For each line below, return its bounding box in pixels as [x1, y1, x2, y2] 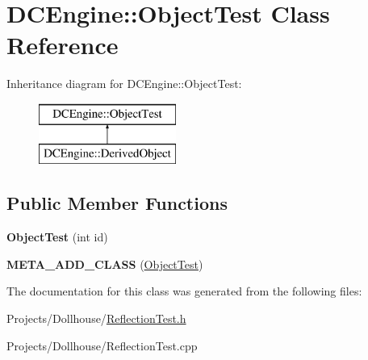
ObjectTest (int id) [6, 228, 108, 245]
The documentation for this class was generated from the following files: [6, 283, 362, 299]
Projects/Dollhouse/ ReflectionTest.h [6, 310, 186, 327]
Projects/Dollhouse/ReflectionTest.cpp [6, 337, 198, 354]
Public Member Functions [6, 190, 228, 216]
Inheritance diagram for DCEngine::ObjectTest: [6, 75, 242, 92]
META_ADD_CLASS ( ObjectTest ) [6, 255, 203, 272]
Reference [6, 28, 119, 61]
